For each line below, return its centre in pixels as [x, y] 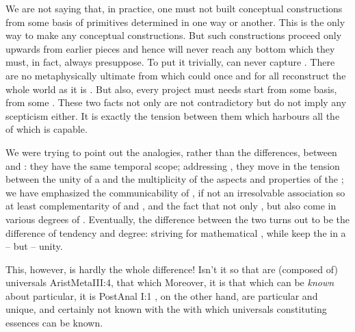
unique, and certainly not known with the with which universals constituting [166, 309]
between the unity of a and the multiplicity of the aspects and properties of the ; [175, 179]
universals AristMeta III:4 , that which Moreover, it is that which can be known [170, 282]
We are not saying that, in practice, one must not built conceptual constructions [174, 8]
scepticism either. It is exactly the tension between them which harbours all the [173, 115]
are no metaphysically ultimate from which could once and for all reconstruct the [176, 75]
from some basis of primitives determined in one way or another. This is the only [175, 22]
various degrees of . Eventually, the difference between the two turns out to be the [177, 219]
